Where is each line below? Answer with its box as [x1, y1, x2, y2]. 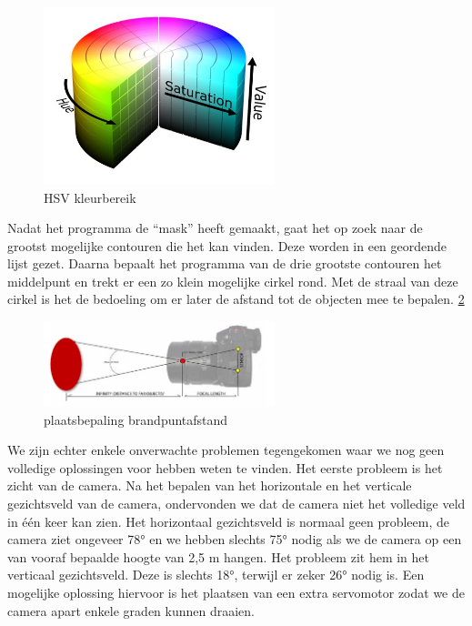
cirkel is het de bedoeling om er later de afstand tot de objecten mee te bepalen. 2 [7, 289, 465, 308]
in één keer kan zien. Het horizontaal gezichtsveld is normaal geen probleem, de [7, 511, 449, 530]
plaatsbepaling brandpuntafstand [44, 409, 228, 429]
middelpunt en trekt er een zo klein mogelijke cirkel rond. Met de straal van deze [7, 271, 458, 290]
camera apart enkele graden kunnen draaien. [7, 601, 256, 620]
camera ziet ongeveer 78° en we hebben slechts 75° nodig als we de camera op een [7, 530, 462, 549]
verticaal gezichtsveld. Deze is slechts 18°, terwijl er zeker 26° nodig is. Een [7, 565, 425, 584]
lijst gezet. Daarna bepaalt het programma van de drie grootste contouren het [7, 254, 442, 273]
